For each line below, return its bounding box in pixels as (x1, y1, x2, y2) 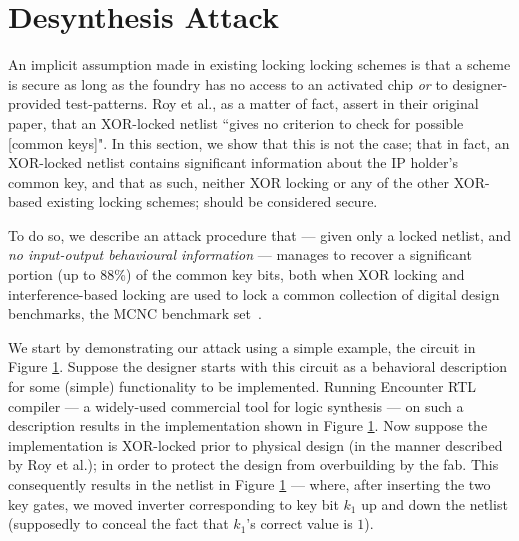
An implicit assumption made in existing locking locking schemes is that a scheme (8, 54, 511, 75)
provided (8, 93, 61, 114)
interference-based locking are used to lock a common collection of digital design (8, 283, 500, 304)
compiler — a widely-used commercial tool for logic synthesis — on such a (8, 395, 464, 416)
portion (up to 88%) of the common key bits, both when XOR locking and (8, 264, 465, 285)
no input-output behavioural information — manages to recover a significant (8, 244, 472, 265)
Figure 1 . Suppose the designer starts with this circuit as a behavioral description (8, 356, 508, 377)
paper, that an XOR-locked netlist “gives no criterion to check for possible (8, 112, 464, 133)
